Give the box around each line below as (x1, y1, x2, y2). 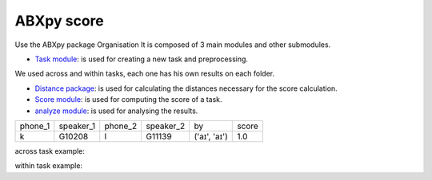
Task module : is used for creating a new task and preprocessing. (34, 54, 248, 64)
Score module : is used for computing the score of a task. (34, 95, 223, 104)
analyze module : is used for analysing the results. (34, 106, 198, 115)
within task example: (14, 161, 83, 170)
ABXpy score (14, 12, 104, 29)
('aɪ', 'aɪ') (194, 131, 228, 142)
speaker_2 (146, 120, 186, 131)
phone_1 (19, 120, 50, 131)
